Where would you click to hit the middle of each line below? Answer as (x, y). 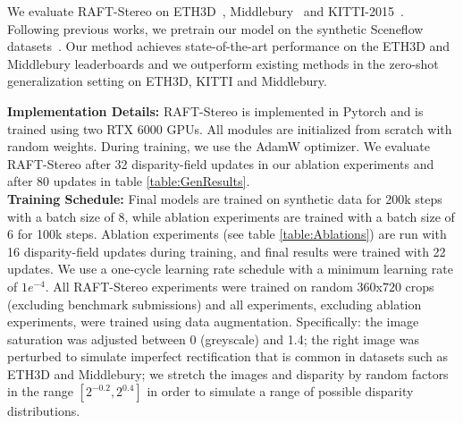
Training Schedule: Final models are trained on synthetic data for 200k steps (225, 198)
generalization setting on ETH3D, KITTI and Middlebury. (167, 81)
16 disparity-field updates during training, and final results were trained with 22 (227, 251)
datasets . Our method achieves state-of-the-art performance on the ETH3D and (229, 46)
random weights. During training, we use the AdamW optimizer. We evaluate (219, 146)
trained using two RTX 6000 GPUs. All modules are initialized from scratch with (230, 128)
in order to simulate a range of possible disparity (280, 391)
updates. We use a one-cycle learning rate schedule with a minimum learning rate (230, 269)
